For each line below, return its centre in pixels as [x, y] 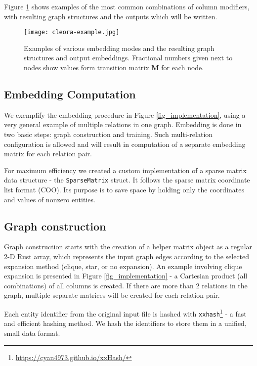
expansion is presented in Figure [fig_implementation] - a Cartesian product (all [126, 276]
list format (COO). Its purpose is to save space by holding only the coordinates [124, 190]
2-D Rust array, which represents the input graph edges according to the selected [127, 256]
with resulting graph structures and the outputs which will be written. [111, 16]
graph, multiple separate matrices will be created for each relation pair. [112, 295]
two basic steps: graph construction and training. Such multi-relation [108, 134]
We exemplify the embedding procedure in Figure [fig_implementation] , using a [125, 114]
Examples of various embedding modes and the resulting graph [119, 48]
